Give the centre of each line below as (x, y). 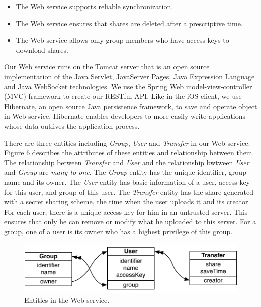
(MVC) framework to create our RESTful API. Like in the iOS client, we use (123, 96)
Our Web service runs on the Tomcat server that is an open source (107, 67)
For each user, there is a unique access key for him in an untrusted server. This (126, 211)
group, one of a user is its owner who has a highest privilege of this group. (118, 231)
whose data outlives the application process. (72, 125)
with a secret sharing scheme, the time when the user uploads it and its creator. (127, 202)
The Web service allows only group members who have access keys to (122, 40)
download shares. (42, 49)
